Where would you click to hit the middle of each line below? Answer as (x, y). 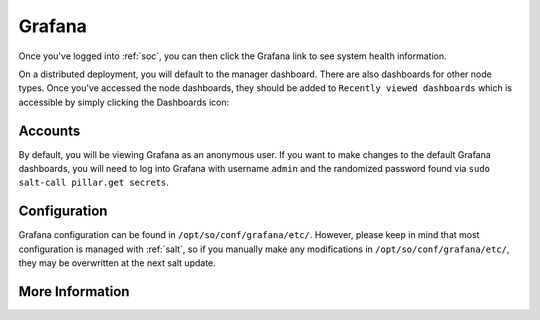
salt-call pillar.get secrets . (94, 182)
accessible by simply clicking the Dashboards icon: (124, 102)
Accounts (49, 130)
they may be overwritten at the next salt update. (117, 263)
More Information (74, 291)
